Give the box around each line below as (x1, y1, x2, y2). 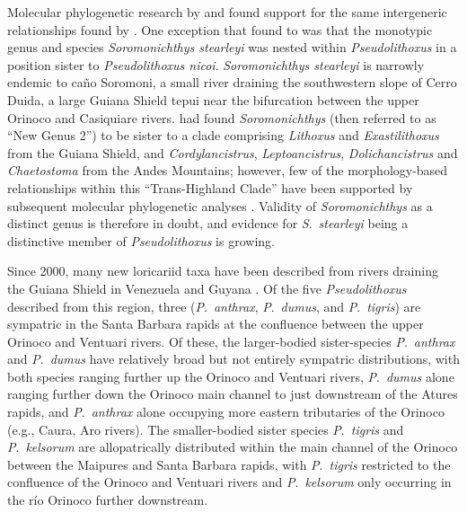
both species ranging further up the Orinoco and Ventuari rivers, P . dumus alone (7, 366, 454, 385)
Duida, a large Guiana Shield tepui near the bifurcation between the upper (7, 90, 419, 109)
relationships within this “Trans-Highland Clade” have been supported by (7, 178, 413, 197)
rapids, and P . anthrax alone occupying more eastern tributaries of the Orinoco (7, 402, 445, 421)
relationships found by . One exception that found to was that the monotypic (7, 20, 433, 39)
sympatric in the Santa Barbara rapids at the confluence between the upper (7, 314, 424, 333)
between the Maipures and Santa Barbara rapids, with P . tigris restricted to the (7, 455, 451, 473)
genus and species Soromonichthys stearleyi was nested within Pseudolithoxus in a (7, 38, 457, 57)
